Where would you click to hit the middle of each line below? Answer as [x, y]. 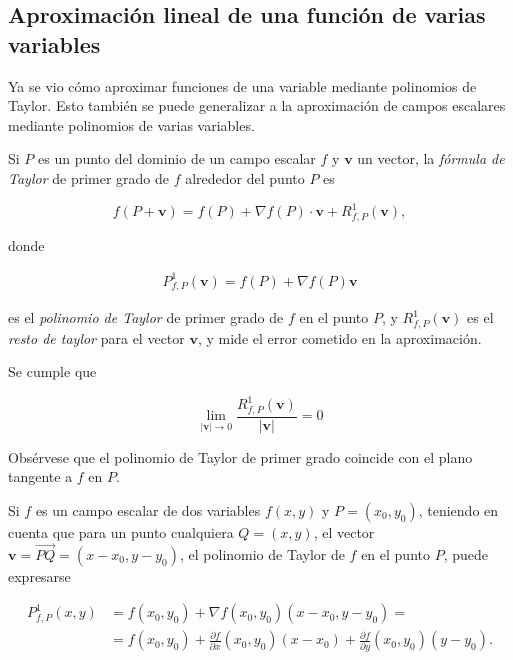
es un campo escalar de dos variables [148, 509]
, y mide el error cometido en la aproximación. [339, 337]
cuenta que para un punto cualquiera [121, 531]
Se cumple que [52, 371]
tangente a [40, 476]
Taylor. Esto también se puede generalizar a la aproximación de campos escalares [257, 105]
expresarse [39, 575]
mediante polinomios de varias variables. [131, 124]
